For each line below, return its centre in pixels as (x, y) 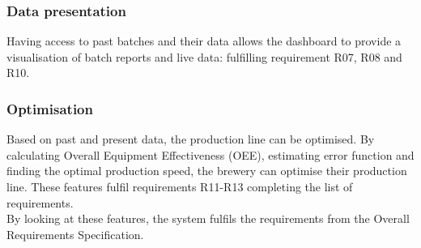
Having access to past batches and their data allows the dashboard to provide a (204, 41)
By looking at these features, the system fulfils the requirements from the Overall (208, 218)
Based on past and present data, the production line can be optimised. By (191, 139)
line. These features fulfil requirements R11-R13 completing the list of (180, 186)
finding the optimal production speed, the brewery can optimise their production (207, 171)
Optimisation (50, 108)
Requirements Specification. (75, 234)
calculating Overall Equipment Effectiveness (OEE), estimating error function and (210, 154)
